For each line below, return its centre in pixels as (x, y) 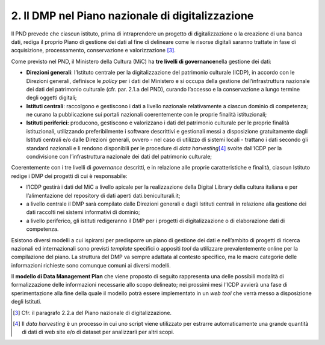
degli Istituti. (26, 302)
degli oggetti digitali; (51, 98)
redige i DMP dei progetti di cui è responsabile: (69, 176)
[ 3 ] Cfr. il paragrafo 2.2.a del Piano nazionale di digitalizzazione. (92, 313)
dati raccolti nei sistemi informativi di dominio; (83, 212)
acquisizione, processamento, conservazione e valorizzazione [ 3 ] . (93, 50)
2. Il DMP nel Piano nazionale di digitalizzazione (132, 16)
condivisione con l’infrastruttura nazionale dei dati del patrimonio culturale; (119, 157)
